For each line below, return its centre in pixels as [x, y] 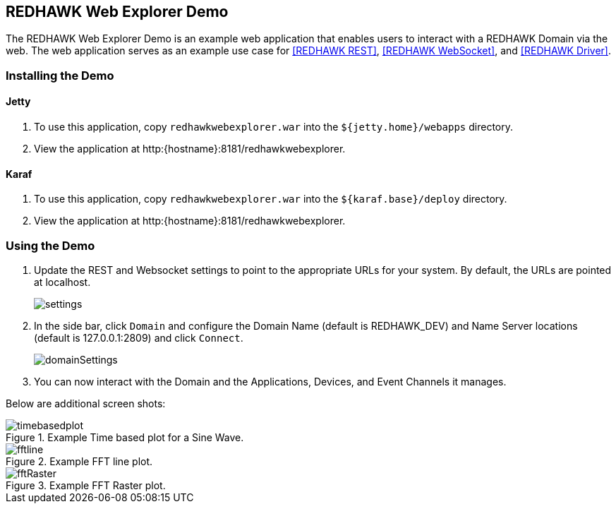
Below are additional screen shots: [86, 403]
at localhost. [62, 282]
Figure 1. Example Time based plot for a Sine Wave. [125, 437]
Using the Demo [50, 245]
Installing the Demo [60, 75]
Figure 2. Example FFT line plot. [79, 461]
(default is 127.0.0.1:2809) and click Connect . [139, 337]
